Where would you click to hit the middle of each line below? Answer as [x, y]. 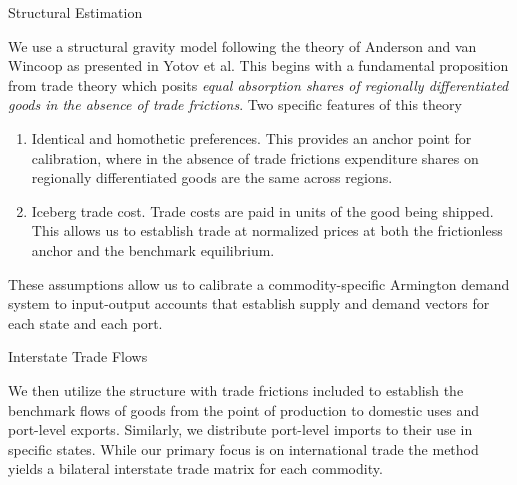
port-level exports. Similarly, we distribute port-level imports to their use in [240, 429]
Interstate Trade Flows [78, 356]
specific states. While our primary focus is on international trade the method [243, 448]
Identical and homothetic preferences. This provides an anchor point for [251, 137]
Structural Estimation [75, 12]
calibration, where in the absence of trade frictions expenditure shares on [255, 157]
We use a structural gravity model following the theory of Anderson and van [242, 45]
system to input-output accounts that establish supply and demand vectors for [249, 303]
